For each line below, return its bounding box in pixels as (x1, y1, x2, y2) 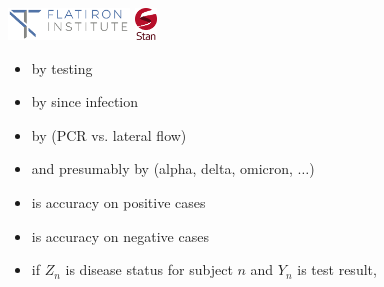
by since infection (31, 91, 139, 112)
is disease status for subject (65, 259, 233, 280)
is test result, (297, 259, 377, 280)
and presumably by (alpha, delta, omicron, (31, 158, 293, 179)
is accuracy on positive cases (31, 191, 206, 212)
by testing (31, 57, 93, 78)
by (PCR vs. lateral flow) (31, 124, 187, 145)
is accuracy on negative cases (31, 225, 209, 246)
